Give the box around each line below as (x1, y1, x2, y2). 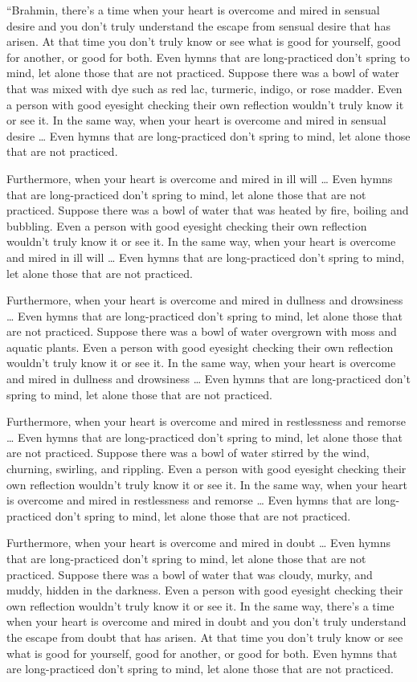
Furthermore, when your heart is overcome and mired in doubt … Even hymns (6, 534, 391, 551)
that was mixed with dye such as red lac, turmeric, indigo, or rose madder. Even (6, 80, 403, 96)
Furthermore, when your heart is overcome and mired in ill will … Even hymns (6, 169, 393, 186)
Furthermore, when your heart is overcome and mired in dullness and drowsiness (6, 292, 403, 308)
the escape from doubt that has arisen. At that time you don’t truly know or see (6, 628, 403, 645)
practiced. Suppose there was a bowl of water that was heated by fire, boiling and (6, 202, 409, 218)
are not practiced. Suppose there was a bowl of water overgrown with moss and (6, 323, 397, 340)
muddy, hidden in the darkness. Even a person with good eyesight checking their (6, 582, 403, 598)
